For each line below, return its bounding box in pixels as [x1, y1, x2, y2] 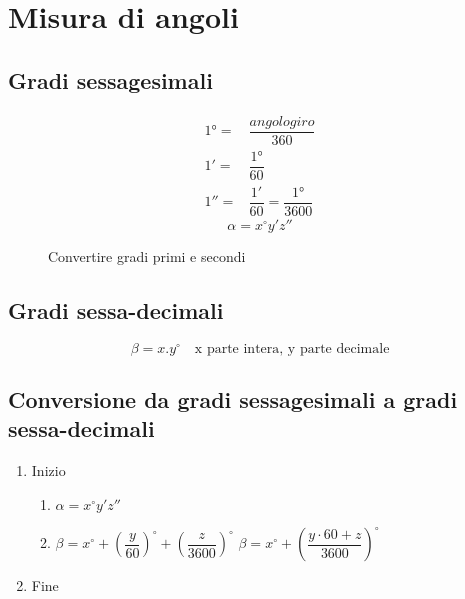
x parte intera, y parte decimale [194, 341, 390, 356]
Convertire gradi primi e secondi [48, 245, 246, 266]
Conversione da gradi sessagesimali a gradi [8, 384, 458, 415]
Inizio [31, 460, 66, 481]
